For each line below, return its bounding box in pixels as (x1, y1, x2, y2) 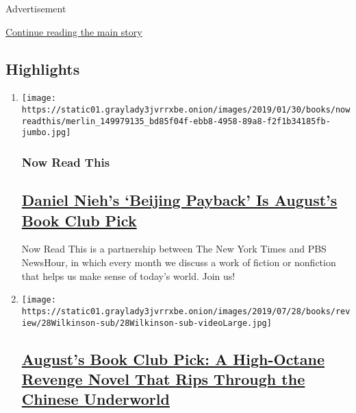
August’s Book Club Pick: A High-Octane (21, 348, 325, 369)
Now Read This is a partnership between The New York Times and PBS (21, 241, 327, 256)
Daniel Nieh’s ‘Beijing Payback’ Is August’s (21, 189, 338, 211)
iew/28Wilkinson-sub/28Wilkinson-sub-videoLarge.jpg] (21, 318, 272, 328)
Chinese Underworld (21, 388, 170, 410)
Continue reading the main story (5, 24, 142, 38)
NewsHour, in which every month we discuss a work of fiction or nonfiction (21, 255, 336, 270)
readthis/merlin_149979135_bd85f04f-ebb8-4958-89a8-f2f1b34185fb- (21, 116, 331, 126)
